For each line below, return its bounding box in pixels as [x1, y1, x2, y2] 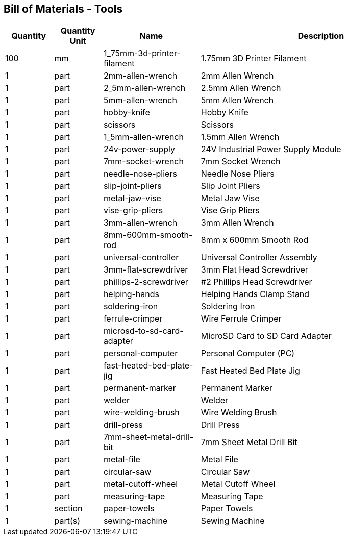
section [54, 503, 83, 514]
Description [297, 31, 344, 41]
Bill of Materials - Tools [4, 3, 123, 15]
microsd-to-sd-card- [103, 326, 184, 336]
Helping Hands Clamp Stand [201, 289, 310, 300]
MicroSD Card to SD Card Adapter [201, 331, 332, 341]
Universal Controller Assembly [201, 252, 317, 263]
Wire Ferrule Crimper [201, 313, 282, 324]
